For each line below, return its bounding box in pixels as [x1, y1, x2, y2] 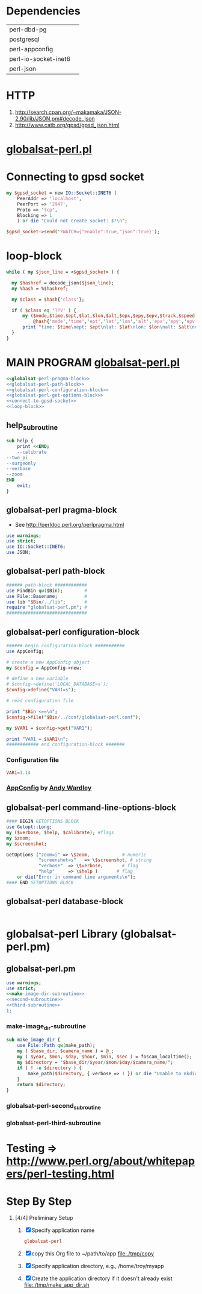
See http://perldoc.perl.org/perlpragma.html [14, 521, 124, 528]
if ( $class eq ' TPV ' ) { [11, 307, 77, 313]
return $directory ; [17, 1082, 66, 1088]
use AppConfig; [6, 648, 44, 655]
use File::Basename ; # [6, 593, 87, 599]
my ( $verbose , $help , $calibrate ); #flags [6, 829, 114, 835]
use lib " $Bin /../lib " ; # [6, 598, 87, 605]
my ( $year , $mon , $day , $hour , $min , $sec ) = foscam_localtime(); [17, 1054, 192, 1060]
